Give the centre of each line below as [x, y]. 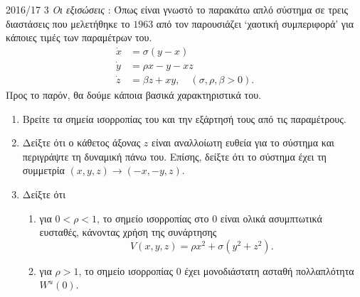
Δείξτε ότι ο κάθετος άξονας [81, 142]
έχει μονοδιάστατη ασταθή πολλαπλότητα [269, 270]
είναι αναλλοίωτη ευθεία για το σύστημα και [243, 142]
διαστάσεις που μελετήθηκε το [68, 23]
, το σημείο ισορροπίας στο [153, 218]
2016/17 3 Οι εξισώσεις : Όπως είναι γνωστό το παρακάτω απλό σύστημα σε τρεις [177, 9]
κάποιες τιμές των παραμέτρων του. [79, 37]
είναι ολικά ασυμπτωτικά [271, 218]
